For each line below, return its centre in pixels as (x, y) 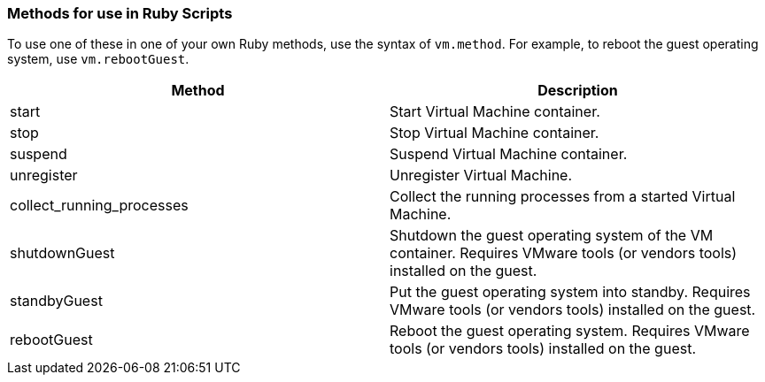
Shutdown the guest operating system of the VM (552, 236)
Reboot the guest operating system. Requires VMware (570, 331)
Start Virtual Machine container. (495, 112)
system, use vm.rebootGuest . (98, 59)
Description (578, 91)
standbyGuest (56, 301)
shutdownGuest (62, 253)
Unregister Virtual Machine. (481, 176)
